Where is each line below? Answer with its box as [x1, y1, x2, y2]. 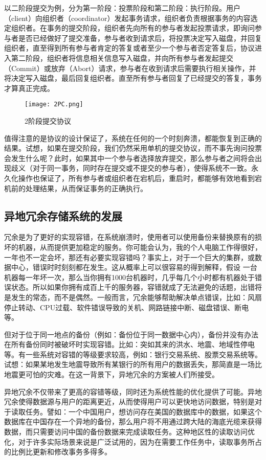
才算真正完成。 [4, 82, 54, 93]
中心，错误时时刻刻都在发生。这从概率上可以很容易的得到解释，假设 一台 [11, 262, 257, 272]
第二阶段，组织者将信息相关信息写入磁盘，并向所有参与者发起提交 [11, 52, 233, 63]
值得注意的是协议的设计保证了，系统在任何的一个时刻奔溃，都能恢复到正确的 [4, 132, 262, 143]
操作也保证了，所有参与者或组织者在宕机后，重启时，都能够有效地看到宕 [18, 172, 262, 183]
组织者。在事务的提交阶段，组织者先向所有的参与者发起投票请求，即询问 [11, 22, 255, 33]
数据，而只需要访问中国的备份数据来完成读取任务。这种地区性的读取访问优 [4, 426, 255, 437]
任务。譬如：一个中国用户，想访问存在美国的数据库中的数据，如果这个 [25, 406, 262, 417]
